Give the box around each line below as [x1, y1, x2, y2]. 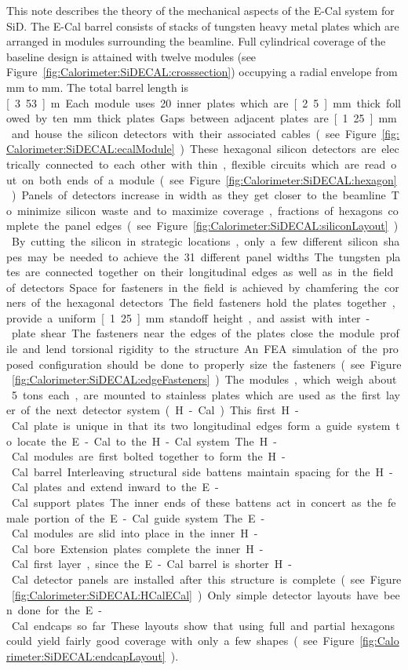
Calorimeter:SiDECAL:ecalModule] [6, 140, 175, 157]
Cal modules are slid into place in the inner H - [11, 525, 258, 541]
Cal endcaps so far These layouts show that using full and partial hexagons [11, 617, 395, 633]
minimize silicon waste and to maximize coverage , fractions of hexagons [16, 202, 383, 218]
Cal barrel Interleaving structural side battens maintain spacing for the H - [11, 463, 393, 479]
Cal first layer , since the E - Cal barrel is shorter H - [11, 555, 292, 572]
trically [6, 155, 41, 172]
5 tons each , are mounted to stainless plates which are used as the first [11, 386, 381, 402]
